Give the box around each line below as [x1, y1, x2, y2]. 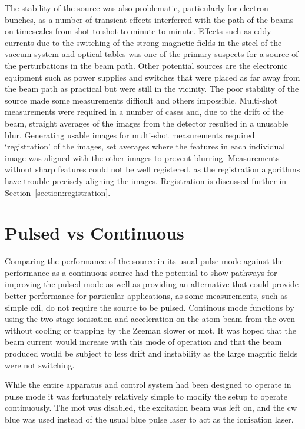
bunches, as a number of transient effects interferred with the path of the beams [5, 13, 294, 25]
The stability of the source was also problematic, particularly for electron [5, 2, 268, 14]
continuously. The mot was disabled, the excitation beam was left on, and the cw [5, 401, 297, 414]
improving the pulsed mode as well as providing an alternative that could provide [5, 278, 299, 290]
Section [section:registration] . [5, 186, 111, 198]
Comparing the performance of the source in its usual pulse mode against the [5, 255, 284, 267]
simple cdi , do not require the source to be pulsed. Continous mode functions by [5, 301, 294, 313]
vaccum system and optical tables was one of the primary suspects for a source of [5, 48, 299, 60]
